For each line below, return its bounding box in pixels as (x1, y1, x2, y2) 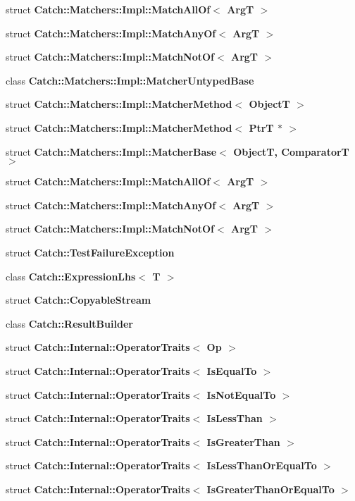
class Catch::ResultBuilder (6, 316, 133, 330)
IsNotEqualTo (206, 387, 276, 402)
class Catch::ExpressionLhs (6, 268, 136, 283)
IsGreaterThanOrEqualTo (206, 481, 335, 496)
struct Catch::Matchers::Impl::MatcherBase (6, 144, 217, 159)
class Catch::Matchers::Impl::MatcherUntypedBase (6, 73, 254, 87)
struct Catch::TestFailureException (6, 245, 175, 259)
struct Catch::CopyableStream (6, 292, 151, 307)
